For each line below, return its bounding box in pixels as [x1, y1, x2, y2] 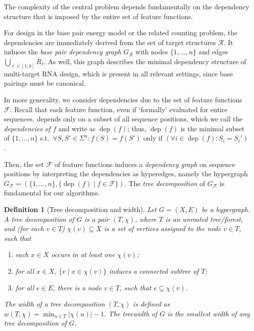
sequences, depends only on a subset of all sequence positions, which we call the [4, 114, 243, 124]
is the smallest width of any [167, 308, 250, 318]
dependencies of [4, 123, 51, 133]
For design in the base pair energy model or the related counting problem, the [4, 27, 237, 38]
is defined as [133, 299, 170, 309]
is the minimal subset [180, 123, 245, 133]
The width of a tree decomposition [4, 299, 105, 309]
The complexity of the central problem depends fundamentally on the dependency [4, 1, 250, 11]
